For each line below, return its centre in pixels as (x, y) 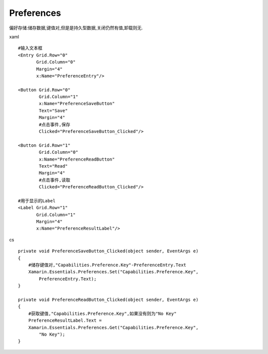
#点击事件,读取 (55, 180)
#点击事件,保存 (55, 124)
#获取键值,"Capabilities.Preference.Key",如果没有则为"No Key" (102, 313)
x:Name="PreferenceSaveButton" (77, 104)
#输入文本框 (30, 48)
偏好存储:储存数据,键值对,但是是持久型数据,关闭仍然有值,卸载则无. (76, 28)
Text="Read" (53, 166)
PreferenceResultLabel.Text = (65, 321)
